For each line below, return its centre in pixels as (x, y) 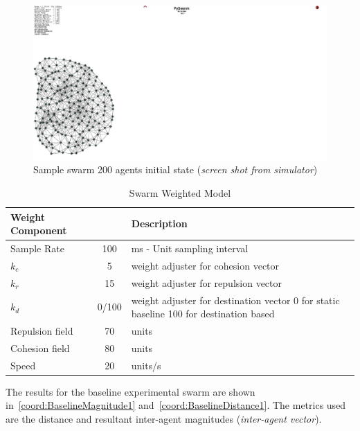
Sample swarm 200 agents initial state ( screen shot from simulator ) (175, 169)
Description (159, 223)
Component (39, 230)
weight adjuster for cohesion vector (205, 265)
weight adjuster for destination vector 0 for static (235, 300)
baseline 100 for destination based (203, 314)
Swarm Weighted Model (180, 192)
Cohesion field (40, 348)
